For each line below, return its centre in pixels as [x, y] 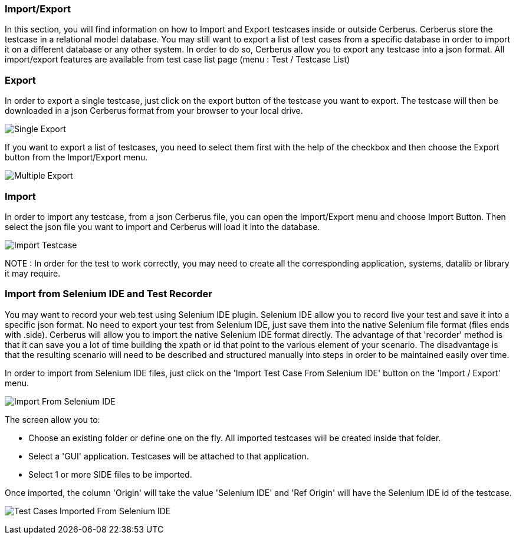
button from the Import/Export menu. [76, 157]
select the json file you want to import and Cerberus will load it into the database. [162, 226]
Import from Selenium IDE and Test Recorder [109, 294]
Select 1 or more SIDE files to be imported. [110, 474]
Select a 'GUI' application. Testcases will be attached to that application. [169, 456]
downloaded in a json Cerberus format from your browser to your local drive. [154, 111]
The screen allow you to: [52, 419]
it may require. [33, 273]
